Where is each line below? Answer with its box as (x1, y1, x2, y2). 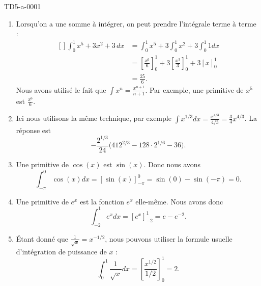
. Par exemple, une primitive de (145, 84, 244, 95)
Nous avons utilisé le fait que (16, 84, 106, 95)
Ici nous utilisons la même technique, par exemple (16, 113, 171, 123)
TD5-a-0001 (4, 1, 41, 11)
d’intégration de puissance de (16, 246, 107, 256)
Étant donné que (16, 233, 68, 244)
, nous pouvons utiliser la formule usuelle (105, 233, 233, 244)
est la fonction (80, 196, 124, 206)
